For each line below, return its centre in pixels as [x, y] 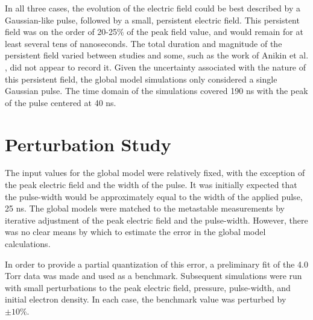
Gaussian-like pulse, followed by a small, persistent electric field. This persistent [152, 20]
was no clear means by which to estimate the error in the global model [135, 232]
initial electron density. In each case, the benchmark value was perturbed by [146, 299]
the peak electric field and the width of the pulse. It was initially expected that [151, 185]
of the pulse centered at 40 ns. [61, 102]
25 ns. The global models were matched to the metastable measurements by [145, 208]
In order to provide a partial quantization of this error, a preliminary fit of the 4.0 [156, 264]
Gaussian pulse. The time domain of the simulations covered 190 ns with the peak [156, 91]
